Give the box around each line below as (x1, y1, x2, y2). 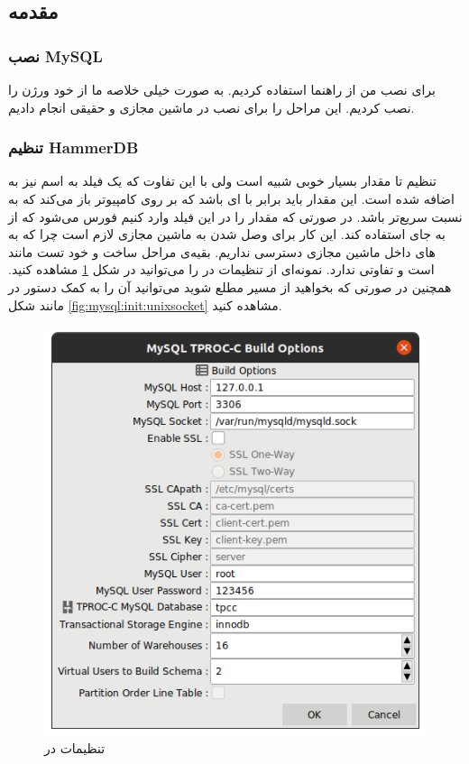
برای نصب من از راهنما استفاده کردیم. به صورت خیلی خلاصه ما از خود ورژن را (8, 80, 436, 98)
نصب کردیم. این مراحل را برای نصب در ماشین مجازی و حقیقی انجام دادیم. (8, 97, 415, 116)
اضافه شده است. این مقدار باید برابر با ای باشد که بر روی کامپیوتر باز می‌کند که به (8, 189, 455, 207)
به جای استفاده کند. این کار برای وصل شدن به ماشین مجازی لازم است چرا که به (8, 225, 446, 244)
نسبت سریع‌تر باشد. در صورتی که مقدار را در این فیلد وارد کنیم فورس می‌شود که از (8, 207, 463, 226)
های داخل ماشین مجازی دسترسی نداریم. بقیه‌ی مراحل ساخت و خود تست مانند (8, 242, 436, 261)
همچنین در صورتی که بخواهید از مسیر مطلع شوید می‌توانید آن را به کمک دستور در (8, 277, 452, 296)
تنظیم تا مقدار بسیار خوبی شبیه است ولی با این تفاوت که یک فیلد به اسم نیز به (8, 171, 437, 190)
